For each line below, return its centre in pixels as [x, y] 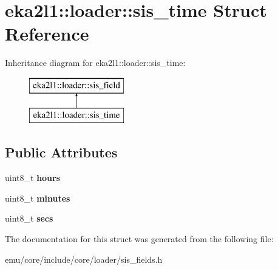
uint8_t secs [29, 218]
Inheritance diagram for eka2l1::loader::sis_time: [95, 63]
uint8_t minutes [38, 198]
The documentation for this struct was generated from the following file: [139, 239]
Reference [47, 34]
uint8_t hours [33, 178]
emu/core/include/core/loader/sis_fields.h [84, 259]
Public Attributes [61, 152]
